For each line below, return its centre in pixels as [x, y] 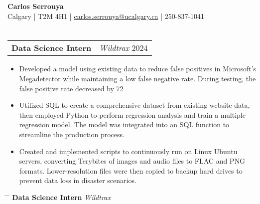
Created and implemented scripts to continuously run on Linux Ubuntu [128, 151]
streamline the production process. [72, 134]
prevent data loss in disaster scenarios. [78, 180]
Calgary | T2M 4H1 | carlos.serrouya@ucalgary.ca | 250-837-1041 [106, 16]
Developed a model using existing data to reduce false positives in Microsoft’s [138, 69]
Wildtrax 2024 [124, 48]
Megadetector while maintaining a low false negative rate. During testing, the [137, 78]
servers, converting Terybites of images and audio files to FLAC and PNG [132, 161]
